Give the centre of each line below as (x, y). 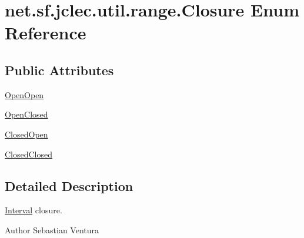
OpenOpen (24, 94)
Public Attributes (59, 70)
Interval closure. (34, 210)
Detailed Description (69, 185)
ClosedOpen (26, 134)
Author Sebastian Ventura (52, 229)
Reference (46, 33)
